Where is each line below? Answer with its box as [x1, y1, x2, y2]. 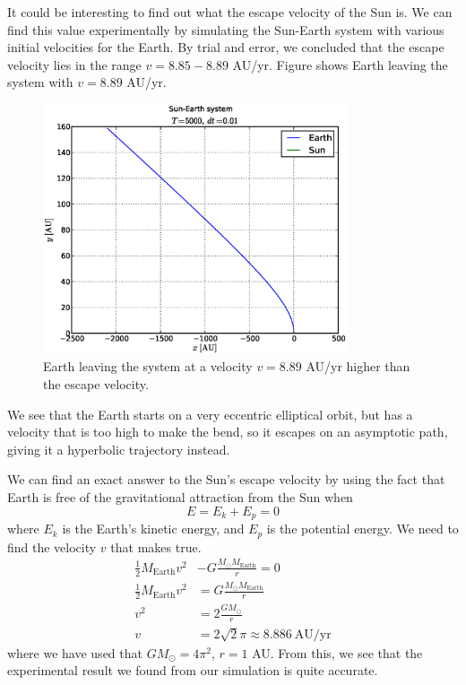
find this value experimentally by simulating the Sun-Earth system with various [7, 20, 444, 39]
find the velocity [7, 537, 97, 556]
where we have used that [7, 643, 142, 662]
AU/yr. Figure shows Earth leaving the [232, 55, 448, 74]
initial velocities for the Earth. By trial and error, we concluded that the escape [7, 38, 444, 56]
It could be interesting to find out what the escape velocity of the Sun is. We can [7, 3, 453, 21]
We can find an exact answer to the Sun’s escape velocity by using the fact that [7, 470, 445, 489]
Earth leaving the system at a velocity [43, 357, 253, 376]
